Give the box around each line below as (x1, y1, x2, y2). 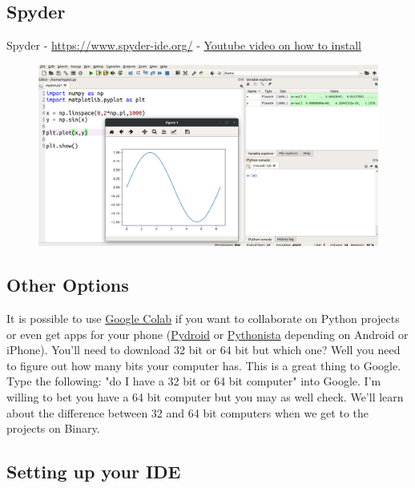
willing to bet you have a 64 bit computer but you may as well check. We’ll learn (6, 389, 404, 405)
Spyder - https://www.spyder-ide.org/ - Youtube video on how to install (6, 37, 361, 54)
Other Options (6, 272, 129, 297)
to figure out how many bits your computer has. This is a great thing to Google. (6, 357, 401, 373)
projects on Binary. (6, 420, 100, 437)
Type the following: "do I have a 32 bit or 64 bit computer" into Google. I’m (6, 373, 381, 389)
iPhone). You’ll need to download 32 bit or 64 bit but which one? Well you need (6, 341, 401, 358)
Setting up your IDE (6, 459, 181, 484)
